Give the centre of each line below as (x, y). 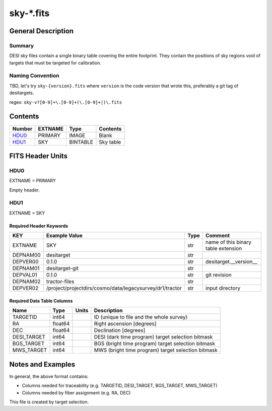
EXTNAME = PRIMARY (33, 181)
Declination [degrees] (120, 330)
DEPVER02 (25, 288)
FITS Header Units (39, 156)
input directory (223, 288)
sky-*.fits (29, 13)
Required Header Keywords (39, 226)
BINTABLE (81, 142)
